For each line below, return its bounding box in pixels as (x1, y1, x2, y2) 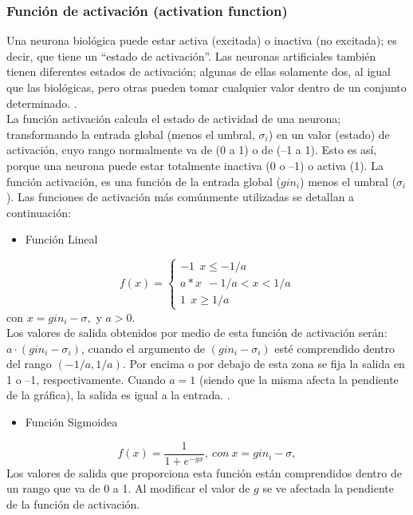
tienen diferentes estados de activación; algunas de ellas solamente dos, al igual (6, 63, 391, 80)
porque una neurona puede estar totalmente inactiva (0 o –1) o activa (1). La (6, 156, 383, 173)
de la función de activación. (6, 495, 140, 512)
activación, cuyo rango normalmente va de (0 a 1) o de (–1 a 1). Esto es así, (6, 141, 377, 158)
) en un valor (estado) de (268, 125, 390, 142)
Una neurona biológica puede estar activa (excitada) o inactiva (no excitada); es (6, 32, 397, 49)
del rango (6, 355, 52, 372)
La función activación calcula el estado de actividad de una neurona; (6, 110, 341, 127)
